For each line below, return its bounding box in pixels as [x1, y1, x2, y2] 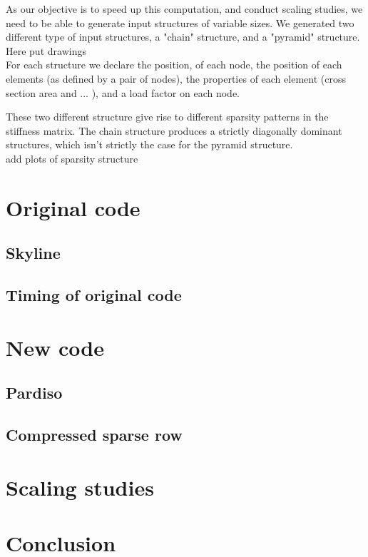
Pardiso [6, 382, 63, 404]
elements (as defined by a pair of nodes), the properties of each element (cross [6, 71, 346, 86]
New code [6, 332, 104, 362]
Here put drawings [6, 43, 86, 58]
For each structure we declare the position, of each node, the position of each [6, 57, 342, 72]
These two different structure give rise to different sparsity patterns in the [6, 109, 329, 124]
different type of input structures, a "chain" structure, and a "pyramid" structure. [6, 29, 360, 44]
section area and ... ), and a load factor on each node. [6, 85, 240, 100]
